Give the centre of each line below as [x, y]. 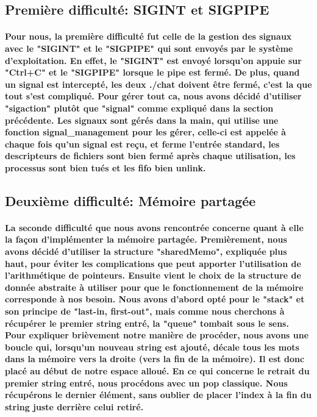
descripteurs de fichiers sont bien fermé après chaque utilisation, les [150, 156]
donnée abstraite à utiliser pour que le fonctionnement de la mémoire [154, 287]
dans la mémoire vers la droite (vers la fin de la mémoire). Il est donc [155, 359]
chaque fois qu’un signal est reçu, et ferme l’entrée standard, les [142, 144]
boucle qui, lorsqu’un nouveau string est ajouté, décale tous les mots [152, 347]
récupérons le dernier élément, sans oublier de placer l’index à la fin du [158, 395]
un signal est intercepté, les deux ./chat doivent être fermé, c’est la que [158, 84]
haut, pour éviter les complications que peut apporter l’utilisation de [153, 263]
